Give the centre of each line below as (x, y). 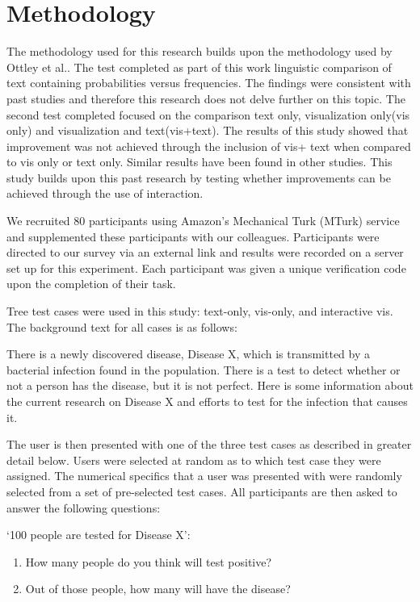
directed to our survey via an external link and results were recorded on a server (205, 252)
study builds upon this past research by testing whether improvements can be (199, 177)
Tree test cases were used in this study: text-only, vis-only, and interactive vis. (200, 311)
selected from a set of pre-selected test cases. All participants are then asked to (202, 491)
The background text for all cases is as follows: (122, 326)
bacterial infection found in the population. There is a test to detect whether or (204, 369)
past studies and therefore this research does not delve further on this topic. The (206, 98)
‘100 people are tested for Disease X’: (99, 535)
